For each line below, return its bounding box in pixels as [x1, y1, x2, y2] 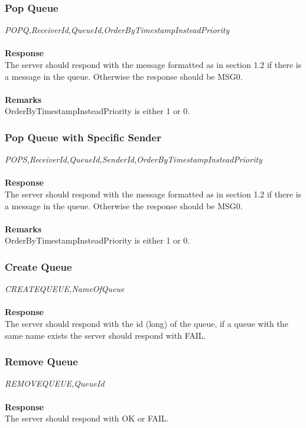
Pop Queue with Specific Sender [5, 129, 161, 144]
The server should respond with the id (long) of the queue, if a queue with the [5, 317, 288, 329]
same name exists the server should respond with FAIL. [5, 329, 206, 341]
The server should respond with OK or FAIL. [5, 412, 169, 424]
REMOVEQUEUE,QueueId [5, 377, 105, 390]
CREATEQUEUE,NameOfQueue [5, 283, 125, 295]
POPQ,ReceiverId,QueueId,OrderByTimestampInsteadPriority [5, 24, 230, 36]
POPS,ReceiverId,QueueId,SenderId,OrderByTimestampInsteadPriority [5, 153, 262, 166]
